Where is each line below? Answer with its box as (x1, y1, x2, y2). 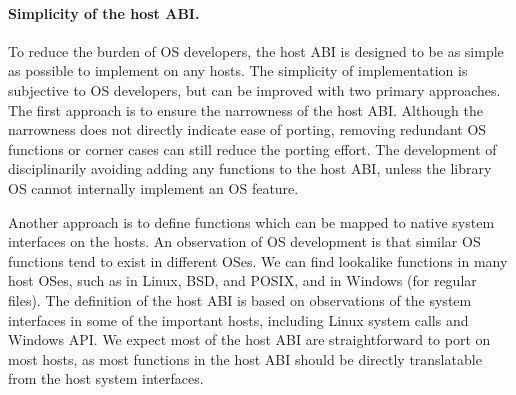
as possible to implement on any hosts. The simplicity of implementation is (8, 60, 468, 81)
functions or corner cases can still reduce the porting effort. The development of (8, 138, 497, 159)
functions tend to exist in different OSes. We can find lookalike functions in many (8, 250, 508, 271)
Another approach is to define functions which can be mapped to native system (8, 211, 495, 232)
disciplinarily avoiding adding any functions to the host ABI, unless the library (8, 158, 492, 179)
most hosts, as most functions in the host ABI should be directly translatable (8, 348, 482, 369)
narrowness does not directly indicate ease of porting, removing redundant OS (8, 119, 487, 140)
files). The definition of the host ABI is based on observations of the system (8, 289, 472, 310)
